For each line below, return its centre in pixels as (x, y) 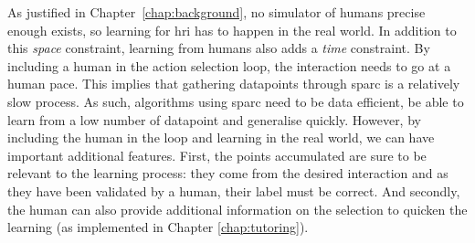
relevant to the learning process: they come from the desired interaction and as (228, 173)
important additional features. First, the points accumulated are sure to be (217, 155)
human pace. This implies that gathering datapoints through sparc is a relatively (234, 84)
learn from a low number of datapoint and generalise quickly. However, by (214, 119)
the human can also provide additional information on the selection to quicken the (237, 209)
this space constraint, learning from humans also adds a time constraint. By (219, 48)
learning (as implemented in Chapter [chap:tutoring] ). (158, 227)
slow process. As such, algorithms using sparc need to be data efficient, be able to (236, 101)
